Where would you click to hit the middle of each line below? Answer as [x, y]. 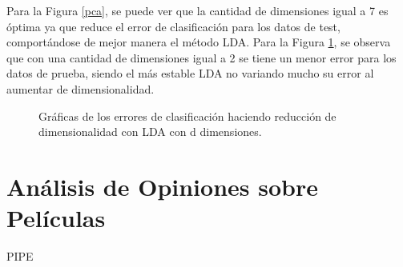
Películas [56, 218]
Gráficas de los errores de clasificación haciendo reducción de [187, 116]
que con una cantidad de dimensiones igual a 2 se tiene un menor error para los [201, 57]
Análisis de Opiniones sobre [162, 186]
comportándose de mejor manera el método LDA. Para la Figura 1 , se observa [199, 42]
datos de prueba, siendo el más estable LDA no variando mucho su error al [190, 73]
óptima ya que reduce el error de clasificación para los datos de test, [173, 26]
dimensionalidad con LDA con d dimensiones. [150, 132]
